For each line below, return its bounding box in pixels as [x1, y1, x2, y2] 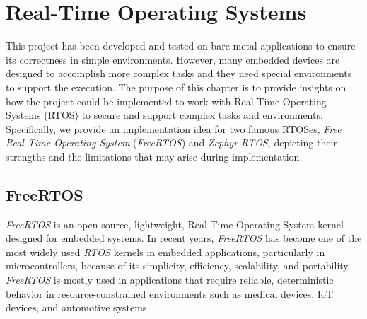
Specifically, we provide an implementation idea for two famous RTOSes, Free [6, 121, 342, 136]
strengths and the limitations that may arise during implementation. [6, 149, 303, 163]
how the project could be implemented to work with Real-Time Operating [6, 93, 327, 108]
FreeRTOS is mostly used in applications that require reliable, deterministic [6, 272, 334, 287]
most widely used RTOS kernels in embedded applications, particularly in [6, 244, 325, 259]
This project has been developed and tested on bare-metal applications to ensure [6, 38, 356, 53]
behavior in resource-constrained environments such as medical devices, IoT [6, 286, 334, 301]
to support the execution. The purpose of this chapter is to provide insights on [6, 79, 346, 94]
